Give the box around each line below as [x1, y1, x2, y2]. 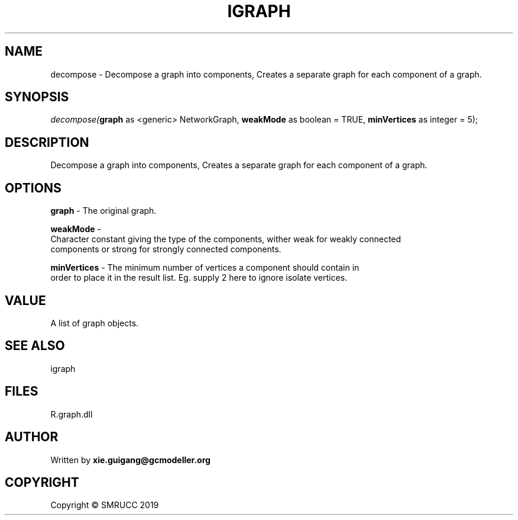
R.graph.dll [50, 409, 93, 419]
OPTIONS [5, 180, 61, 195]
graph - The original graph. [50, 206, 157, 216]
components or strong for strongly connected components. [50, 244, 281, 255]
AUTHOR [5, 429, 59, 445]
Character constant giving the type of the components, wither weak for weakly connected [50, 234, 402, 245]
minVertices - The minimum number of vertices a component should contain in [50, 262, 360, 273]
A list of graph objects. [50, 317, 139, 328]
